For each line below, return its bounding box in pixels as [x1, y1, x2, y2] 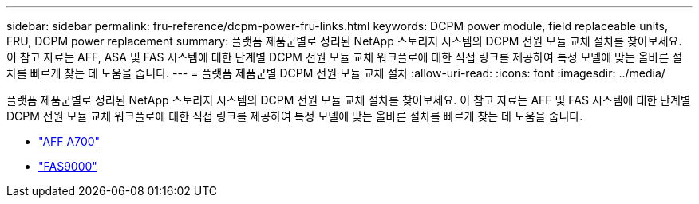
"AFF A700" [38, 135, 101, 148]
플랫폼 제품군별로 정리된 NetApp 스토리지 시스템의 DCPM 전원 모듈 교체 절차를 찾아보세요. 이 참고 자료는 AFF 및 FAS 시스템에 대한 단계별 [6, 93, 691, 107]
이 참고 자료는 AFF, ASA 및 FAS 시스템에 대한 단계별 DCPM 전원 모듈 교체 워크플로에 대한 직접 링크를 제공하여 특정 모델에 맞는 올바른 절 [6, 50, 683, 64]
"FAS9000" [38, 159, 97, 173]
